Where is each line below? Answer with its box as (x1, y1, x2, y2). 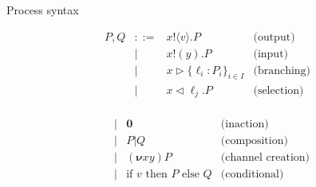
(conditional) (220, 169, 284, 181)
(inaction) (220, 119, 269, 131)
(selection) (253, 84, 304, 96)
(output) (253, 31, 295, 43)
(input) (253, 48, 289, 60)
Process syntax (6, 2, 79, 18)
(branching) (253, 64, 311, 76)
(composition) (220, 135, 288, 147)
